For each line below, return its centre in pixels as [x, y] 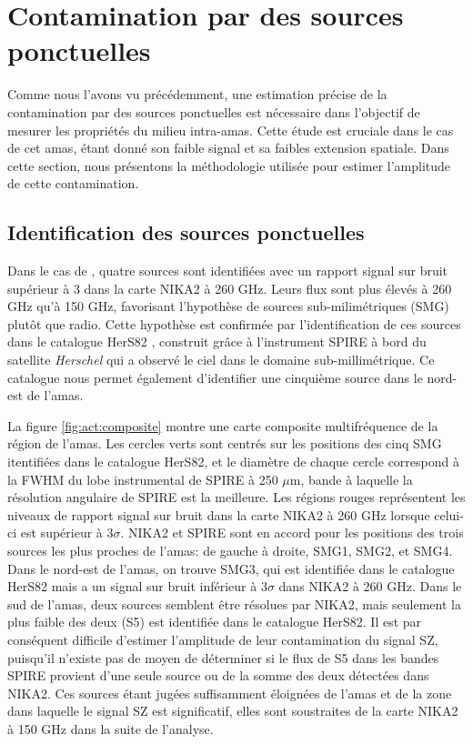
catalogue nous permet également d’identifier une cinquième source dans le [215, 377]
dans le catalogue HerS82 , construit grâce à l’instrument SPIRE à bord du [217, 342]
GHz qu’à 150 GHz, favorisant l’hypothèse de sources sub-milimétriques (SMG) [228, 306]
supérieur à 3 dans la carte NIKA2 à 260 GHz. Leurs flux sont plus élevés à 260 [230, 288]
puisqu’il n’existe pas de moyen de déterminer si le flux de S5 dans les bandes [223, 657]
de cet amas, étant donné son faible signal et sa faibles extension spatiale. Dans [228, 148]
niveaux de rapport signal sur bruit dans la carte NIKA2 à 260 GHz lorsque [219, 514]
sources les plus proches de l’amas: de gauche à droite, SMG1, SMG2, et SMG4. [230, 550]
